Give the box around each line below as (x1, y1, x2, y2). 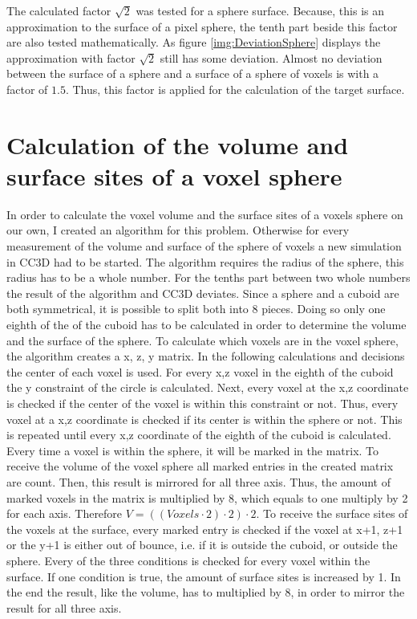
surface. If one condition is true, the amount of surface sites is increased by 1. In (6, 568, 401, 584)
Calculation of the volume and (6, 128, 349, 161)
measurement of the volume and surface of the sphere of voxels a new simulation (6, 238, 402, 255)
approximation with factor (6, 49, 136, 66)
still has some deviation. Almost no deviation (160, 49, 383, 66)
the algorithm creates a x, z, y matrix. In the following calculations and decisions (6, 348, 405, 364)
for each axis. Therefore (6, 505, 123, 522)
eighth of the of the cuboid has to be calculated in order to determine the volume (6, 316, 407, 333)
